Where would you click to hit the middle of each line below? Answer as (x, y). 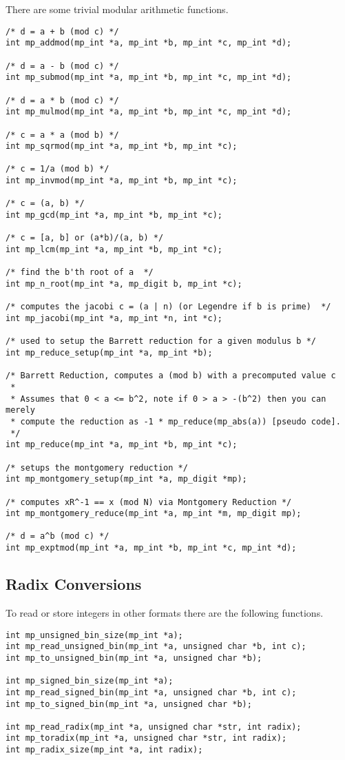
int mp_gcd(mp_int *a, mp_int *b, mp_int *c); (114, 215)
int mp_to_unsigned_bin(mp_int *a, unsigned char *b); (134, 658)
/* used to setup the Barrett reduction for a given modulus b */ (161, 341)
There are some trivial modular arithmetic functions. (117, 9)
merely (20, 410)
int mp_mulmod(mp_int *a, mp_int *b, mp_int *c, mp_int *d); (149, 112)
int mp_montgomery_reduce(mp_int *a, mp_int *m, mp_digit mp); (154, 514)
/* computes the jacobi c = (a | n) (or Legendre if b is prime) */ (168, 307)
